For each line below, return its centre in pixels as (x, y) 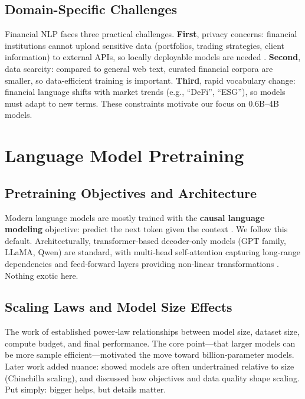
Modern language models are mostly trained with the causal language (135, 217)
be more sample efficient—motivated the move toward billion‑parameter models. (150, 355)
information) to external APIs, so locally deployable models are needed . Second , (153, 57)
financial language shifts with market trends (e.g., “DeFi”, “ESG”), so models (145, 92)
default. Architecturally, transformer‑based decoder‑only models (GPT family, (145, 240)
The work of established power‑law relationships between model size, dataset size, (152, 332)
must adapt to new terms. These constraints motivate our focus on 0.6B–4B (142, 103)
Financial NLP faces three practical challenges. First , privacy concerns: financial (151, 34)
